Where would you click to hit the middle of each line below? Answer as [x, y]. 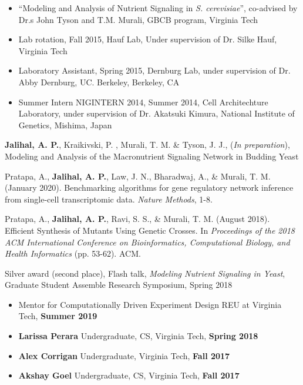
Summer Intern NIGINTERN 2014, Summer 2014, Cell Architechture [143, 102]
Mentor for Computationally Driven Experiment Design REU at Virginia [150, 304]
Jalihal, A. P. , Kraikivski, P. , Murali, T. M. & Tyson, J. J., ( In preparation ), [147, 145]
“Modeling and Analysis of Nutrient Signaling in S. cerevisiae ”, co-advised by [158, 8]
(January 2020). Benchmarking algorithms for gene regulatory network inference [149, 187]
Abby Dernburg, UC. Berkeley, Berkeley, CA [99, 82]
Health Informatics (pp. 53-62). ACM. [73, 253]
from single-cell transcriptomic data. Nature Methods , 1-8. [109, 199]
